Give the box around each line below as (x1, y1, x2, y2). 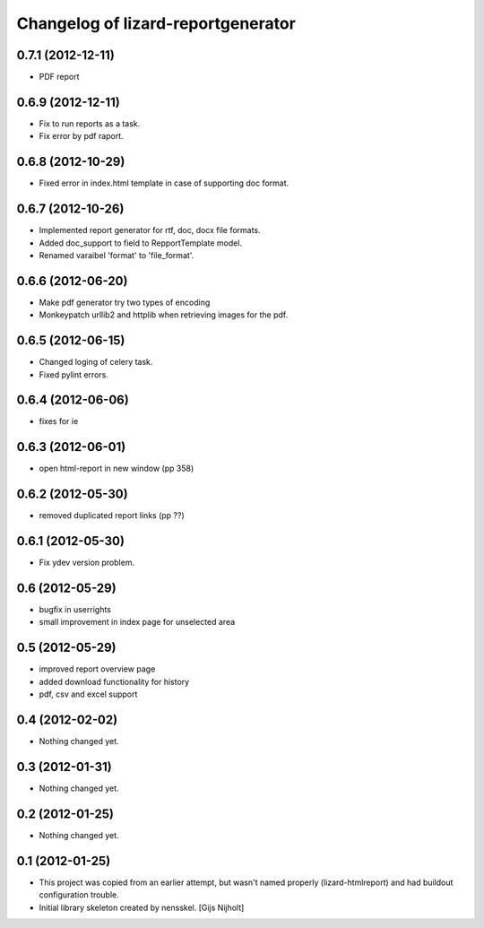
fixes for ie (39, 416, 79, 427)
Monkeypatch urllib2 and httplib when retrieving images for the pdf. (39, 309, 289, 320)
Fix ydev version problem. (39, 557, 134, 568)
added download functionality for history (39, 676, 190, 687)
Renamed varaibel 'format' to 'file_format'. (39, 249, 194, 260)
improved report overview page (39, 663, 156, 674)
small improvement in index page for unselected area (39, 617, 236, 628)
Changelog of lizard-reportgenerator (16, 13, 296, 33)
